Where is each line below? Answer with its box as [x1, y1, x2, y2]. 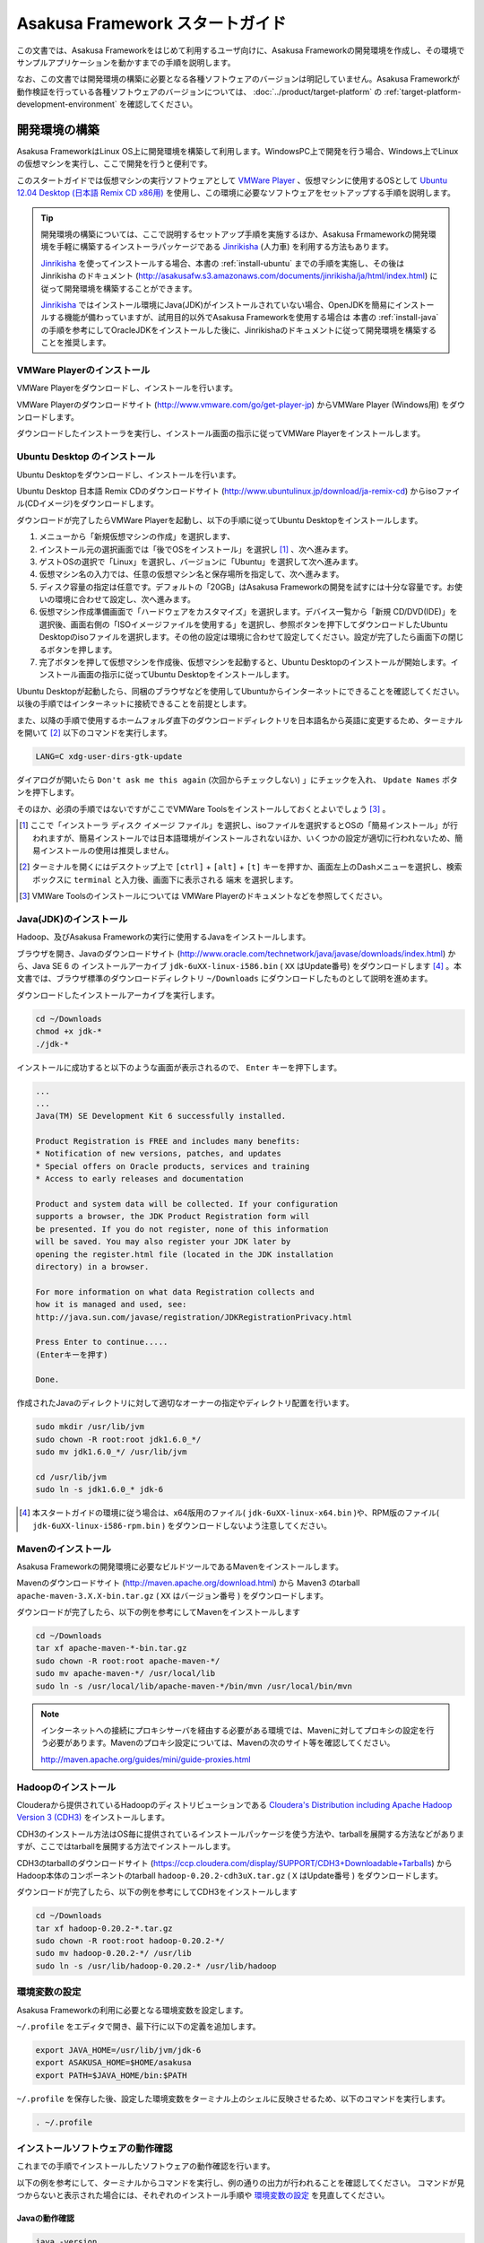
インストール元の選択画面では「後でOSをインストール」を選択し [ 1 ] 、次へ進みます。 [39, 544, 353, 554]
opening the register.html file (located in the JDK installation [35, 1249, 333, 1260]
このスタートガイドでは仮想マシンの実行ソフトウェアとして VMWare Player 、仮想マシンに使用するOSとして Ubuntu [16, 175, 448, 186]
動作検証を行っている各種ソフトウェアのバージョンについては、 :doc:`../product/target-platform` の [16, 86, 383, 97]
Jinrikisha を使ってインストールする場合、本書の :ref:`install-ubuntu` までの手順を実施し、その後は [40, 257, 405, 268]
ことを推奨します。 [40, 337, 111, 348]
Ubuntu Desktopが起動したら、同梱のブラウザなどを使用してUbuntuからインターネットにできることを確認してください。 [16, 685, 464, 696]
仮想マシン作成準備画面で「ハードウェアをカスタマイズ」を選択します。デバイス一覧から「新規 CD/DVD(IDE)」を [39, 607, 458, 617]
